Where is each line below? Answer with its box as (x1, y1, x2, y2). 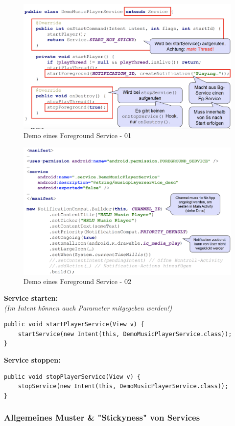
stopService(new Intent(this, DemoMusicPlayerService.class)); (18, 383, 229, 390)
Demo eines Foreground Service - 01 (23, 130, 131, 141)
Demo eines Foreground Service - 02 (23, 276, 131, 286)
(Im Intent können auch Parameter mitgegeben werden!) (4, 302, 172, 312)
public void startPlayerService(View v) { (4, 321, 144, 328)
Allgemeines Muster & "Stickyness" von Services (4, 411, 200, 424)
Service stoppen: (4, 354, 61, 365)
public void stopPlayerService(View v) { (4, 373, 141, 380)
